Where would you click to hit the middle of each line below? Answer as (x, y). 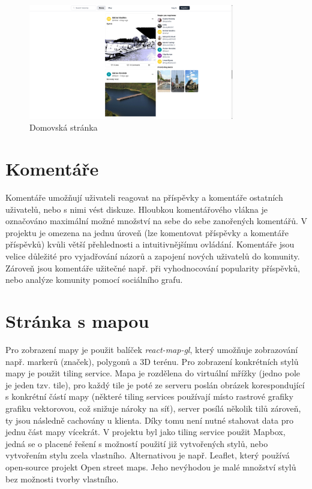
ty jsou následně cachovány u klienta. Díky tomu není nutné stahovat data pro (149, 420)
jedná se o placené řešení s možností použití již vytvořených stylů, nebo (137, 443)
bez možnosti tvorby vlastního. (62, 479)
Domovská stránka (64, 127)
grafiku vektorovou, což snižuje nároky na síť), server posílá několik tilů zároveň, (153, 408)
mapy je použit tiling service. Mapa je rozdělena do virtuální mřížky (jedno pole (153, 373)
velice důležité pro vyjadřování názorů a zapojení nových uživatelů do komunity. (153, 256)
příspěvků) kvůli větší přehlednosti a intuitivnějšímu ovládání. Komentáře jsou (150, 244)
